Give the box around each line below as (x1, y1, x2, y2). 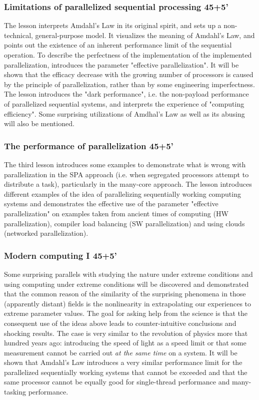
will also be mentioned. (4, 118, 74, 129)
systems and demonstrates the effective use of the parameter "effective (4, 198, 218, 209)
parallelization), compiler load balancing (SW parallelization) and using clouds (4, 218, 245, 228)
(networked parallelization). (4, 228, 88, 238)
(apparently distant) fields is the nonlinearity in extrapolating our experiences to (4, 298, 251, 308)
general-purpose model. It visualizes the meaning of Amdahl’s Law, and (35, 30, 255, 40)
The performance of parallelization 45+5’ (4, 139, 173, 152)
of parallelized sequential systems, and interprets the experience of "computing (4, 98, 244, 109)
